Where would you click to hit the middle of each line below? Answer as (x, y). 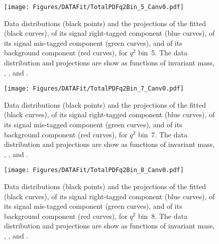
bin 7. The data (162, 134)
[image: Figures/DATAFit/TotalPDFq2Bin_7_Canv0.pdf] (94, 89)
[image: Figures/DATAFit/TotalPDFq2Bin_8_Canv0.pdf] (94, 170)
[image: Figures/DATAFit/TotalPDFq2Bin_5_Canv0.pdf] (94, 7)
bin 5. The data (162, 53)
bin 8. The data (162, 216)
